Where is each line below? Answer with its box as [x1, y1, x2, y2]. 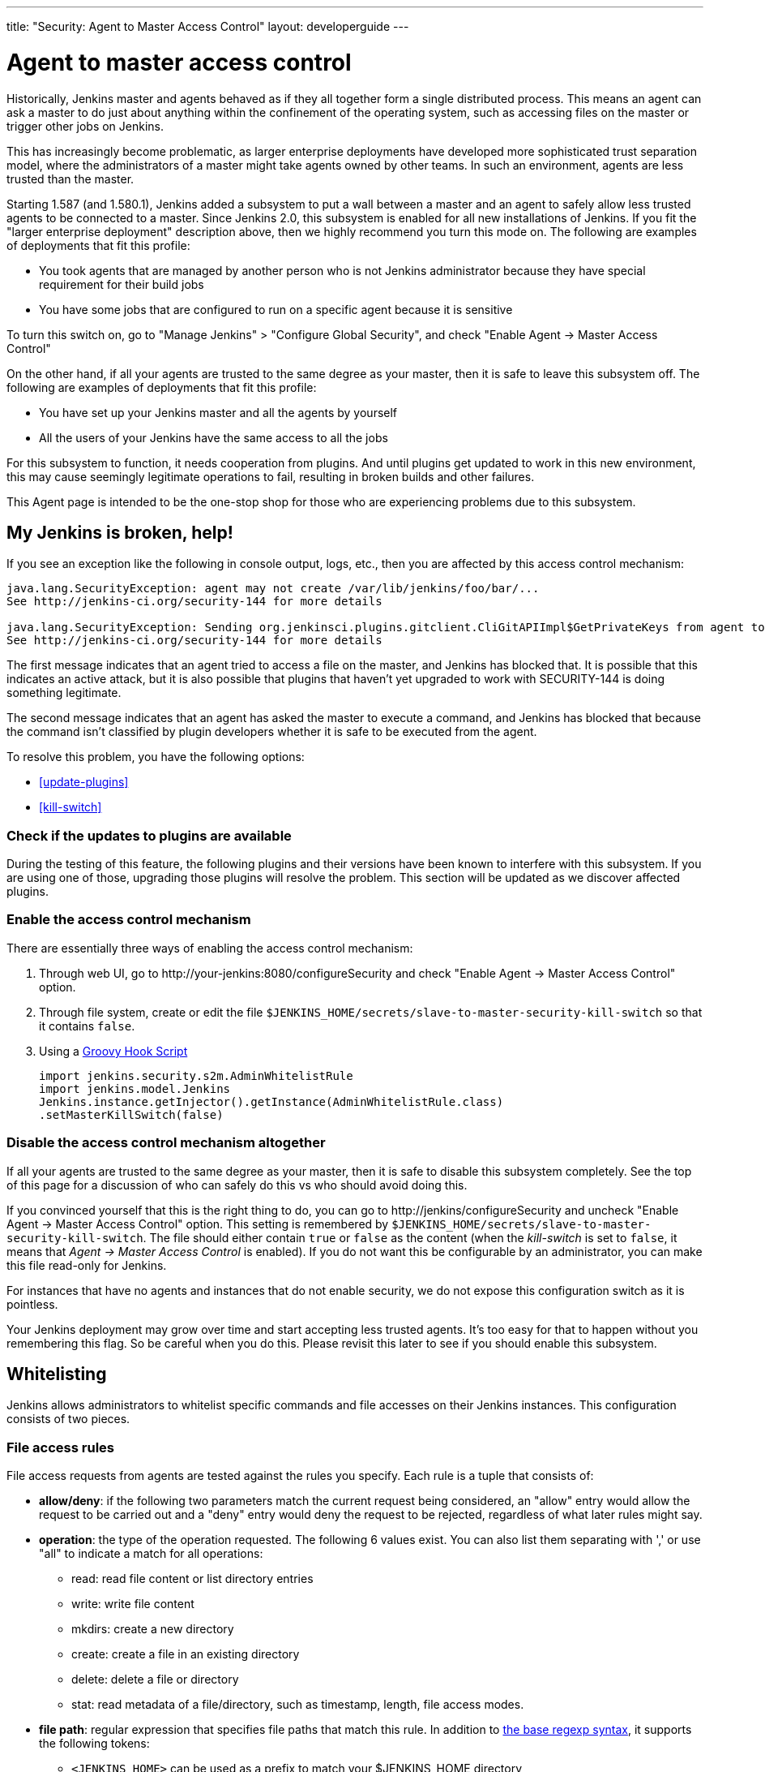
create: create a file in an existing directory [71, 1647, 300, 1662]
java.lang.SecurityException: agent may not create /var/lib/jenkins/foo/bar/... [6, 582, 540, 596]
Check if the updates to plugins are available [6, 827, 292, 844]
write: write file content [71, 1597, 194, 1611]
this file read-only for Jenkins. [6, 1258, 167, 1272]
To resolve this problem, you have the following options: [6, 750, 305, 764]
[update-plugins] [39, 775, 129, 789]
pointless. [6, 1297, 58, 1311]
